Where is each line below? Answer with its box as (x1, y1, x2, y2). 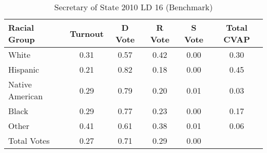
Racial (8, 21, 34, 33)
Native (8, 78, 32, 90)
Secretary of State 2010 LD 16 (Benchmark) (54, 1, 213, 13)
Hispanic (8, 63, 40, 75)
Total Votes (8, 135, 50, 146)
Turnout (69, 27, 104, 39)
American (8, 90, 43, 102)
